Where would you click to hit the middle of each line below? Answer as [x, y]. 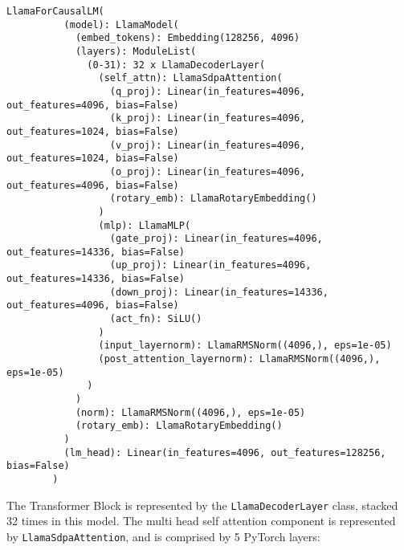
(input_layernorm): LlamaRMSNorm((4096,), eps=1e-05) [245, 346]
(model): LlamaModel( [121, 24]
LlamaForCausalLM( [55, 11]
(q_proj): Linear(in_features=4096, [208, 91]
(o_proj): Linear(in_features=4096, [208, 171]
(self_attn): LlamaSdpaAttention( [190, 78]
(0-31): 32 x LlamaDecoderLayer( [176, 65]
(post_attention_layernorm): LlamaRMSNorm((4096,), [239, 359]
